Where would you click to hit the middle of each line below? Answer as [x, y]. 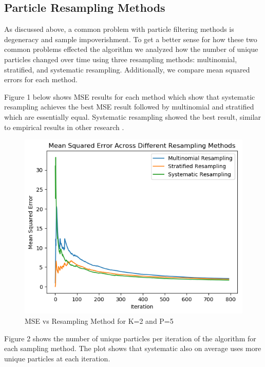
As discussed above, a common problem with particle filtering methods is [119, 29]
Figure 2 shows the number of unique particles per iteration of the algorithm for [130, 338]
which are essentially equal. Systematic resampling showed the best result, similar [133, 116]
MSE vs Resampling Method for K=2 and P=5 [99, 321]
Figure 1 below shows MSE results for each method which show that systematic [130, 96]
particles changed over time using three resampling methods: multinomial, [121, 59]
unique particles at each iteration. [57, 358]
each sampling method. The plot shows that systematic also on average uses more [133, 348]
